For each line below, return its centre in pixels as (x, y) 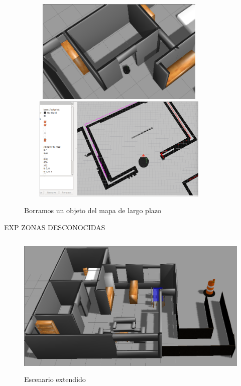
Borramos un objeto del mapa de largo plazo (93, 210)
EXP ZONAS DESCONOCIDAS (55, 227)
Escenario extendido (55, 379)
